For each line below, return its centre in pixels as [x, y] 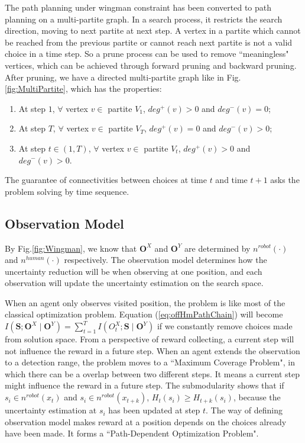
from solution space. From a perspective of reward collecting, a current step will [150, 339]
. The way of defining [244, 410]
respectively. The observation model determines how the [166, 260]
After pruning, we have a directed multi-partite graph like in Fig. [123, 77]
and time [231, 180]
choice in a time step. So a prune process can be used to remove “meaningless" [147, 54]
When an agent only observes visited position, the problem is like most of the [145, 302]
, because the [257, 397]
